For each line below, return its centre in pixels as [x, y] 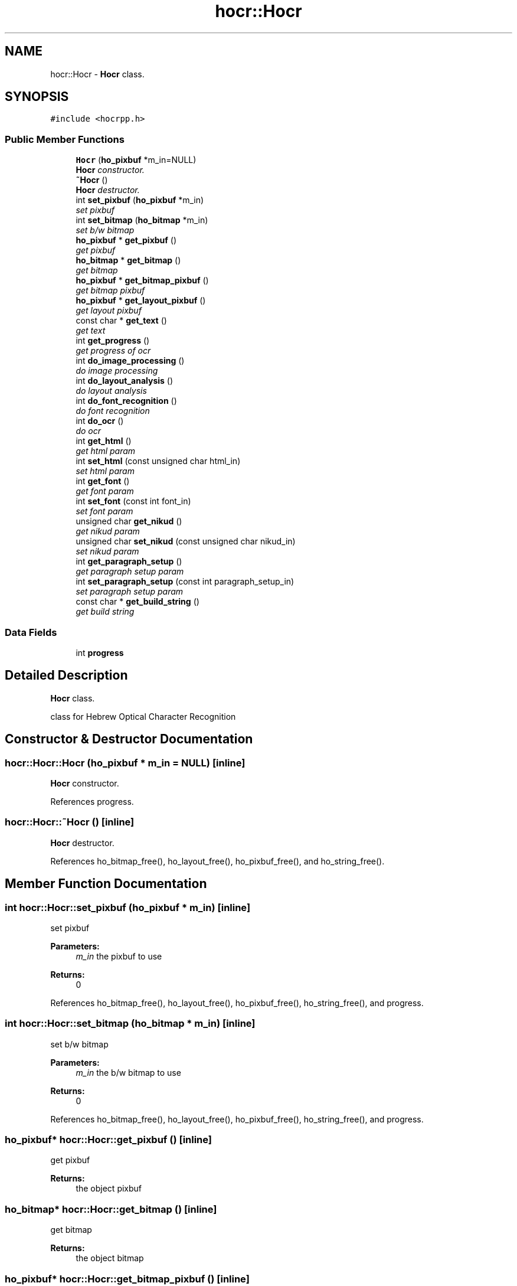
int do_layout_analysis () [125, 381]
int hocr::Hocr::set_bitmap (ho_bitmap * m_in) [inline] [130, 1024]
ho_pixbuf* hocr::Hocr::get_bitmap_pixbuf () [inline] [127, 1279]
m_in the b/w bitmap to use [128, 1072]
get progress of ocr [113, 351]
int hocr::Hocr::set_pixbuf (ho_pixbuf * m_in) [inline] [128, 907]
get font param [105, 491]
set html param [105, 471]
